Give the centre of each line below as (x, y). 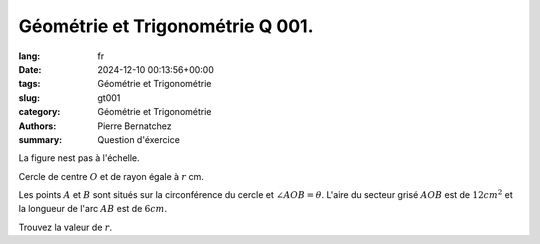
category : (39, 112)
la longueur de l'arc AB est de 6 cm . (93, 209)
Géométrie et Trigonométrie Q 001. (166, 26)
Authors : (37, 126)
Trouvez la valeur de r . (65, 227)
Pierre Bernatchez (134, 126)
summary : (40, 139)
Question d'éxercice (138, 139)
